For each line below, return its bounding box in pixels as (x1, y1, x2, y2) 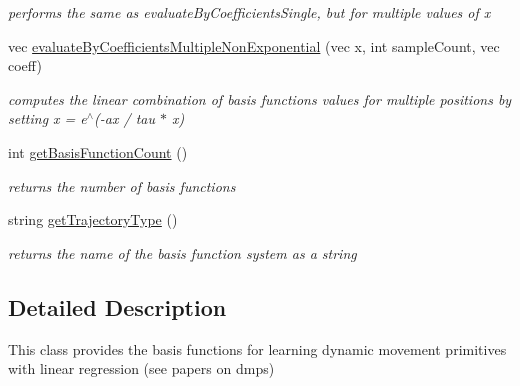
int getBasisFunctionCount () (8, 141, 188, 162)
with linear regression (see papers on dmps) (8, 358, 275, 379)
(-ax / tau (94, 108, 155, 129)
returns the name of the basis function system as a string (8, 242, 357, 263)
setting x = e (8, 108, 87, 129)
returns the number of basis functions (8, 175, 236, 196)
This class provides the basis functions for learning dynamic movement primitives (8, 338, 507, 359)
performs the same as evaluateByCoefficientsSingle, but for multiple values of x (8, 2, 491, 22)
